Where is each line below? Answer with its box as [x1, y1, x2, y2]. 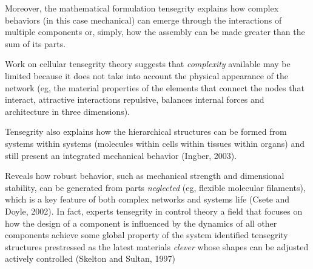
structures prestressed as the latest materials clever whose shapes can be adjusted [5, 240, 309, 253]
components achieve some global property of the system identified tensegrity [5, 228, 288, 241]
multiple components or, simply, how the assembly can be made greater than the [5, 25, 305, 38]
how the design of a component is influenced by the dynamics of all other [5, 216, 277, 229]
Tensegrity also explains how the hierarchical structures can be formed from [5, 125, 287, 138]
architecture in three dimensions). [5, 105, 130, 117]
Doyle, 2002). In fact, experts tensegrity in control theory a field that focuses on [5, 204, 303, 217]
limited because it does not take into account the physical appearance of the [5, 69, 288, 82]
